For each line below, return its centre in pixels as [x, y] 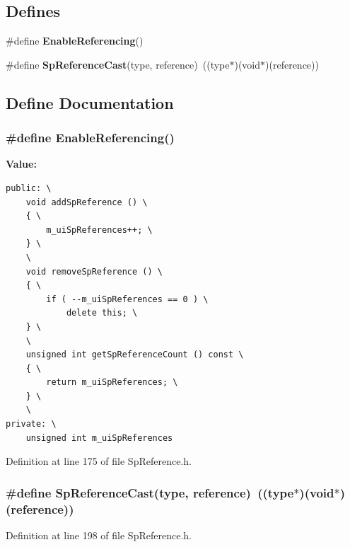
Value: [21, 164]
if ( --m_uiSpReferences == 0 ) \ [127, 299]
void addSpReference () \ [87, 202]
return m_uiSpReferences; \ [112, 382]
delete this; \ [102, 313]
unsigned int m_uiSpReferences [99, 438]
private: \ [31, 424]
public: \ [29, 188]
